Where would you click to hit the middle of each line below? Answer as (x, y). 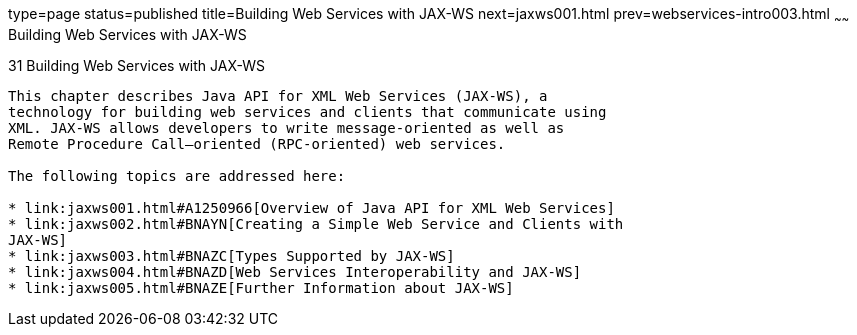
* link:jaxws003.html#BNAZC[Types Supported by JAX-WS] (231, 255)
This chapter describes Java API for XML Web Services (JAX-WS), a (278, 95)
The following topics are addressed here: (177, 175)
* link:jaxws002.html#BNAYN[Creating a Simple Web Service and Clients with (316, 223)
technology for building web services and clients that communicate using (307, 111)
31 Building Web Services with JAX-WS (136, 65)
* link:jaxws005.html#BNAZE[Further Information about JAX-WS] (261, 287)
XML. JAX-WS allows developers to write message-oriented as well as (286, 127)
